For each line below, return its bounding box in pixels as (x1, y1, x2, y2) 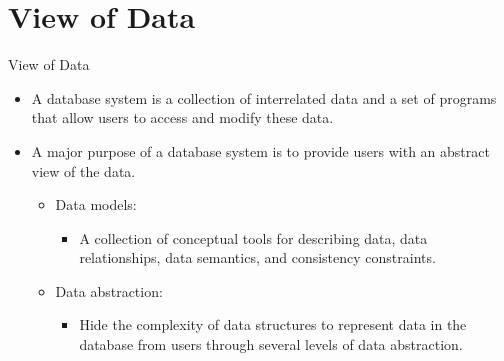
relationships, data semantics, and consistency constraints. (79, 247, 436, 268)
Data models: (55, 194, 137, 215)
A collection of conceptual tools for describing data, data (79, 227, 428, 248)
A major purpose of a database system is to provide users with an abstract (31, 140, 490, 161)
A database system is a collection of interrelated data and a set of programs (31, 87, 497, 108)
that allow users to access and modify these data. (31, 107, 334, 128)
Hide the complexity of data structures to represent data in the (79, 314, 467, 335)
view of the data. (31, 160, 136, 181)
